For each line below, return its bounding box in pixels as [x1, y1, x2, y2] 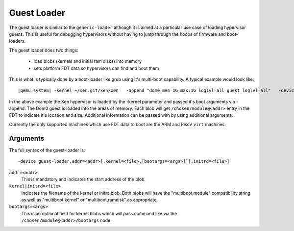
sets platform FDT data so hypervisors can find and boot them [33, 65, 159, 71]
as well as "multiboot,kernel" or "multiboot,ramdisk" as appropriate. [21, 197, 158, 203]
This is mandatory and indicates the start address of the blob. [21, 176, 146, 182]
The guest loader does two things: [9, 47, 78, 53]
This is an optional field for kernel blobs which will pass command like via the [21, 210, 177, 216]
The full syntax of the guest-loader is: [9, 147, 85, 153]
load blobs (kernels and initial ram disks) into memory [33, 58, 142, 64]
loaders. [9, 38, 26, 44]
